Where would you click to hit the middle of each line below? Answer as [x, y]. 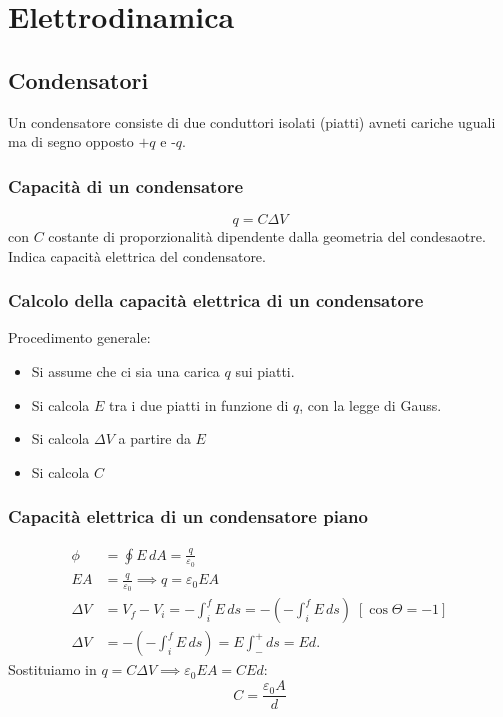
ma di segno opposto [71, 141]
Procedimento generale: [79, 337]
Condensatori [78, 79]
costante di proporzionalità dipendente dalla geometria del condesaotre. [267, 235]
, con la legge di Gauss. [370, 404]
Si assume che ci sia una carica [125, 370]
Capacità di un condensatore [126, 185]
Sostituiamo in [52, 669]
